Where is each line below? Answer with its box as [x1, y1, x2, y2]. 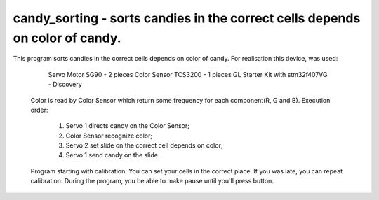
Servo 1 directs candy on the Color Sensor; [65, 122, 189, 130]
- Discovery [48, 80, 82, 89]
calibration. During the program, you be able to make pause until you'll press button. [30, 177, 274, 185]
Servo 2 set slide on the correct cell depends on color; [65, 141, 223, 150]
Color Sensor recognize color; [65, 131, 153, 140]
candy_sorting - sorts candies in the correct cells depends [13, 10, 361, 26]
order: [30, 106, 48, 114]
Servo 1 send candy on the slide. [65, 151, 160, 159]
